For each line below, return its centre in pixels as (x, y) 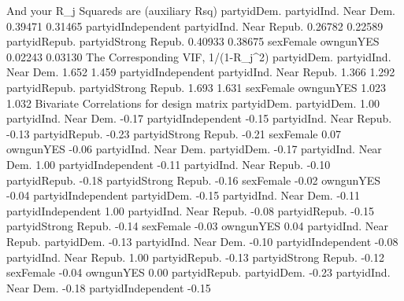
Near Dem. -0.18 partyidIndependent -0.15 (109, 287)
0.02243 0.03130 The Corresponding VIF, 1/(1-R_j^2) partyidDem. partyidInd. (199, 56)
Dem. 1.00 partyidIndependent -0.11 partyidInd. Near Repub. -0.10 (169, 164)
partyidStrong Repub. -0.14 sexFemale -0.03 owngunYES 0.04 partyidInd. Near (198, 226)
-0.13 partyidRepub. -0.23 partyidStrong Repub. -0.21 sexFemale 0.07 (174, 133)
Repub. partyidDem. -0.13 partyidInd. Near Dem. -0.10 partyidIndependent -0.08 (202, 241)
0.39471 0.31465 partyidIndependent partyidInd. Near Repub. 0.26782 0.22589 (195, 26)
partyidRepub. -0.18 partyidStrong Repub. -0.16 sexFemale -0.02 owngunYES (194, 180)
